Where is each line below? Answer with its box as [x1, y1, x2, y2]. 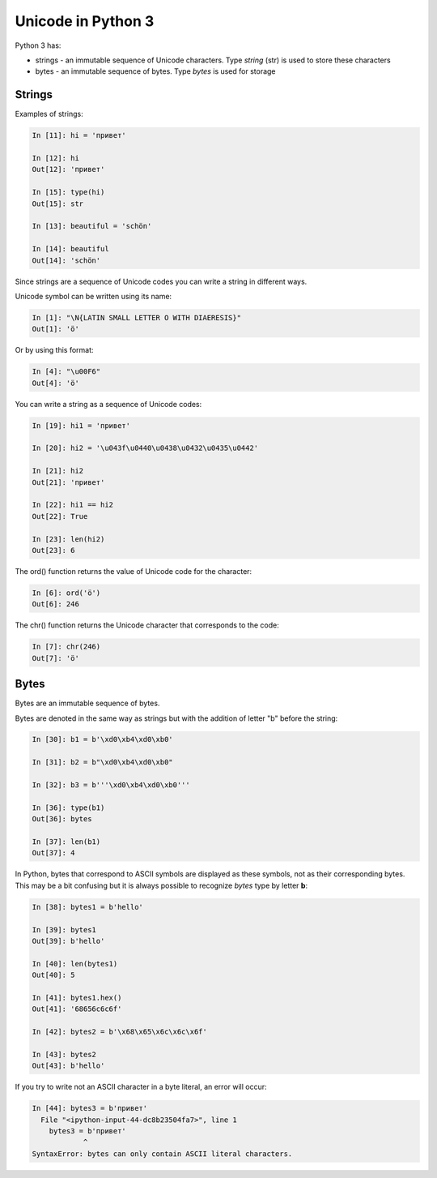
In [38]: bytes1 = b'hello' [32, 902, 143, 911]
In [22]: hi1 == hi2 [32, 500, 113, 510]
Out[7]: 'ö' [32, 653, 80, 662]
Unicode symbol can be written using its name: [15, 291, 172, 301]
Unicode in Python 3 [15, 12, 155, 30]
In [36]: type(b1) [32, 803, 105, 812]
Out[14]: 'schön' [32, 255, 101, 265]
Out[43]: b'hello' [32, 1061, 105, 1070]
